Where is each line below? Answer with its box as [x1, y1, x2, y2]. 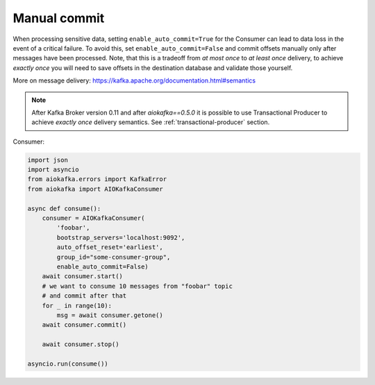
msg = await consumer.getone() [56, 311, 163, 319]
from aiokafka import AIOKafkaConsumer [27, 185, 163, 193]
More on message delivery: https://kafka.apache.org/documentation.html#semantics [12, 76, 256, 85]
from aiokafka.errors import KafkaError [27, 176, 167, 183]
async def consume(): [27, 205, 101, 212]
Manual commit [12, 10, 105, 26]
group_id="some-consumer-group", [56, 253, 171, 261]
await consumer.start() [42, 273, 123, 280]
